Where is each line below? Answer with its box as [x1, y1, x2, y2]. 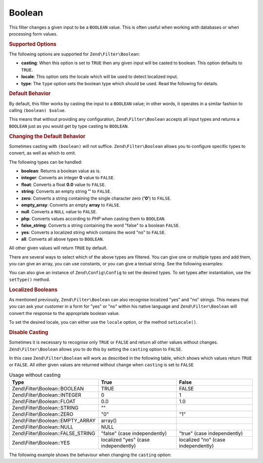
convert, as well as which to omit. [9, 150, 76, 156]
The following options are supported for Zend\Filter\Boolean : [9, 51, 140, 57]
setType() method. [9, 277, 51, 282]
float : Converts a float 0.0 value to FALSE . [21, 182, 106, 187]
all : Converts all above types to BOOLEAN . [21, 236, 104, 242]
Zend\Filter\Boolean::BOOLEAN [12, 385, 84, 392]
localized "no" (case [179, 436, 226, 443]
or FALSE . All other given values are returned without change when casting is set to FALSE [9, 362, 194, 368]
